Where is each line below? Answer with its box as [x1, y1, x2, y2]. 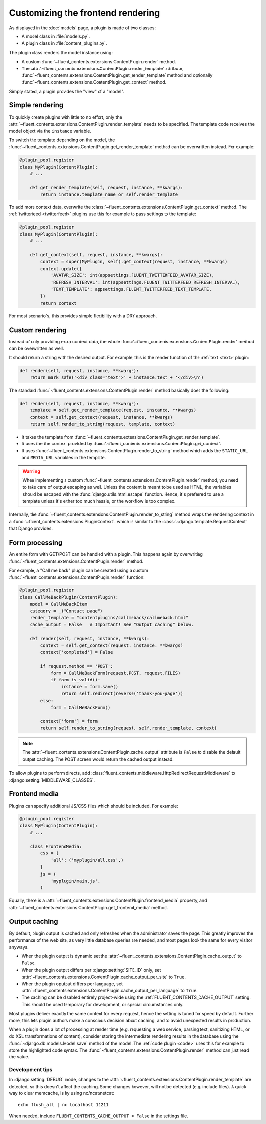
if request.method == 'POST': [40, 663, 113, 669]
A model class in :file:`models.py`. [21, 34, 90, 39]
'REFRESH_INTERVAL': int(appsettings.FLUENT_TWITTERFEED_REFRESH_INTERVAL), [50, 279, 241, 285]
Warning [22, 468, 40, 474]
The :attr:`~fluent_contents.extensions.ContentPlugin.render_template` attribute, [21, 66, 184, 71]
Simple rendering [9, 101, 64, 109]
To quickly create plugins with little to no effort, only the [9, 114, 123, 120]
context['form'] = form [40, 718, 98, 724]
